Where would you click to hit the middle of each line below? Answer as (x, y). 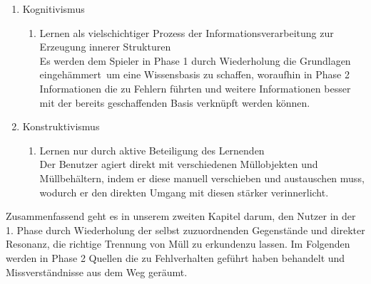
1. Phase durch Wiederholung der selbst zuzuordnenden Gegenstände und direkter (185, 230)
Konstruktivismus (61, 126)
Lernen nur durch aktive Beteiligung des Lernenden (152, 150)
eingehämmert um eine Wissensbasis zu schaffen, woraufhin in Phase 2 (194, 74)
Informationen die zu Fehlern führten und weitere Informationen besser (195, 88)
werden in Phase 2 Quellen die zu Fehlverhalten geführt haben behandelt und (176, 257)
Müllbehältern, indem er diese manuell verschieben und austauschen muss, (202, 178)
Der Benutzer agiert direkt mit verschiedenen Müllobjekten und (179, 164)
